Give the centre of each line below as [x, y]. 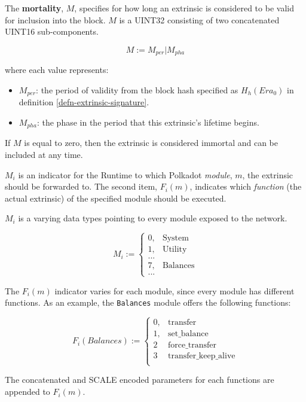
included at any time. [44, 154]
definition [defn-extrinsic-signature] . [84, 102]
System [175, 238]
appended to [27, 392]
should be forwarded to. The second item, [81, 186]
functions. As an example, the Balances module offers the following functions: [148, 302]
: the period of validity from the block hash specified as [137, 89]
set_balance [188, 334]
